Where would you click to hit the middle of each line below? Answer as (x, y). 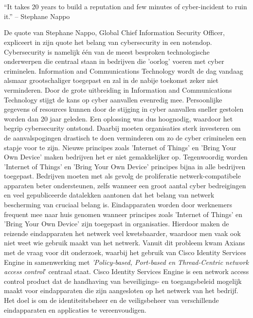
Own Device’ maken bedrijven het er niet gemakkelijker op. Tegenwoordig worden (126, 157)
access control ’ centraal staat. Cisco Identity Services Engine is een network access (126, 271)
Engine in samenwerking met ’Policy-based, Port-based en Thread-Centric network (126, 262)
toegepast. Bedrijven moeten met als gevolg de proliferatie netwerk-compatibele (122, 176)
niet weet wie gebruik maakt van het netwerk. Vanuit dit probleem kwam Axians (125, 243)
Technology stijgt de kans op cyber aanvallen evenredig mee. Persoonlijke (113, 99)
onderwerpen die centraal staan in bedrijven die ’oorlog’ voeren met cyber (114, 61)
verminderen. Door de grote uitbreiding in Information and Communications (118, 89)
